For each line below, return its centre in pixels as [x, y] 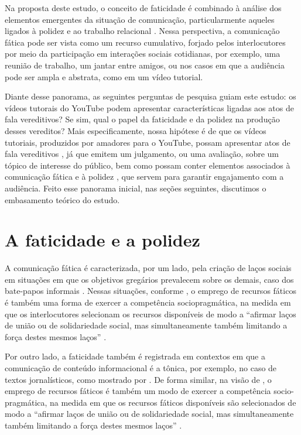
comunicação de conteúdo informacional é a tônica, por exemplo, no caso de [141, 367]
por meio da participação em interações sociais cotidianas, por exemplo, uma [143, 54]
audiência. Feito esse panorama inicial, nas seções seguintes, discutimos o [136, 188]
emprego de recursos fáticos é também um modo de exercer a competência [138, 391]
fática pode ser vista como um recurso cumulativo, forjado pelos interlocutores [145, 42]
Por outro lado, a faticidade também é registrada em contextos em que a [135, 356]
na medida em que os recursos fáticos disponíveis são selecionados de [173, 402]
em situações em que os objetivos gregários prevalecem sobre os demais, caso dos [149, 279]
